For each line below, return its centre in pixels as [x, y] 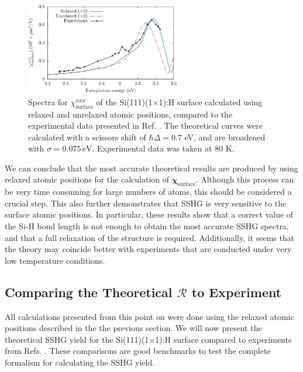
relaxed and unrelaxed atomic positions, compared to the [130, 114]
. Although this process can [245, 179]
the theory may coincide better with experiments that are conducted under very [148, 249]
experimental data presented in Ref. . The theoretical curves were [146, 125]
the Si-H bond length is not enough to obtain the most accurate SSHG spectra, [147, 226]
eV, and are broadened [225, 137]
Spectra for [48, 101]
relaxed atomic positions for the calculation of [87, 179]
